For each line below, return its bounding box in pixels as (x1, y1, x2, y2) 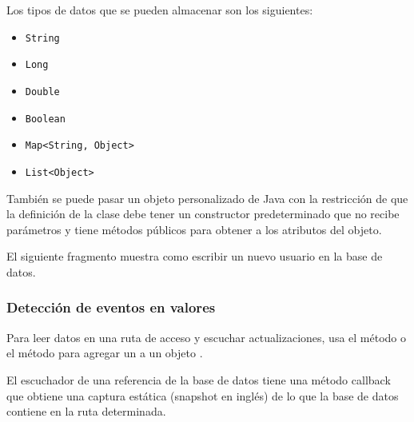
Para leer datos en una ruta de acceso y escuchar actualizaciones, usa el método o (6, 328, 406, 345)
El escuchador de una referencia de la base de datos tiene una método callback (6, 371, 391, 388)
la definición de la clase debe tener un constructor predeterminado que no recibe (6, 205, 400, 222)
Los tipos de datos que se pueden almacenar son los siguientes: (6, 2, 313, 18)
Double (25, 86, 60, 98)
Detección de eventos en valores (6, 297, 216, 317)
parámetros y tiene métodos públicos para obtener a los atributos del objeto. (6, 221, 382, 237)
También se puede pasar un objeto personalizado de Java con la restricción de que (6, 189, 408, 206)
